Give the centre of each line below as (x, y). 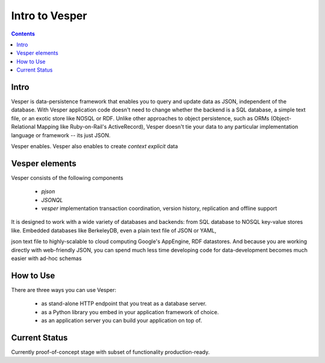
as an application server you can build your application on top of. (122, 321)
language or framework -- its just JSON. (61, 135)
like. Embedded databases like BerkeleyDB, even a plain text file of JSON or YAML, (114, 230)
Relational (23, 127)
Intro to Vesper (49, 16)
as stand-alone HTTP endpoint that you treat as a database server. (124, 303)
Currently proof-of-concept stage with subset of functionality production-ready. (110, 352)
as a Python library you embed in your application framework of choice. (130, 312)
